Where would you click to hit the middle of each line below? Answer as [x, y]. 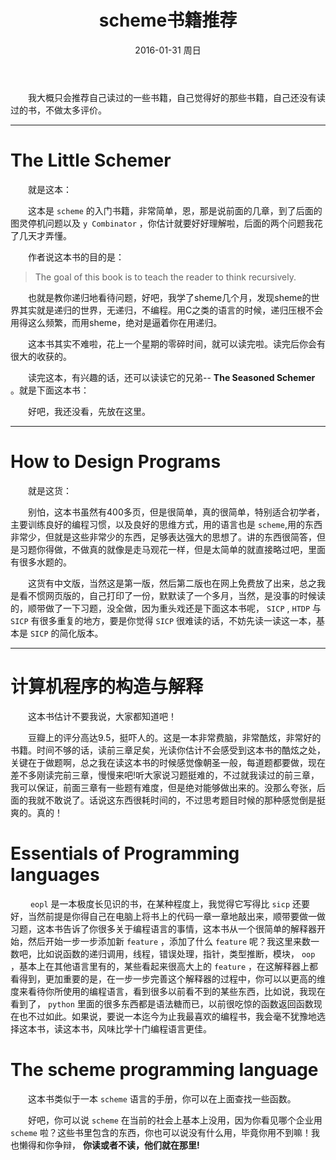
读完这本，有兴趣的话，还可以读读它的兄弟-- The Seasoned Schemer [172, 377]
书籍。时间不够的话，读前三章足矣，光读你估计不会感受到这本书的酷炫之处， [168, 750]
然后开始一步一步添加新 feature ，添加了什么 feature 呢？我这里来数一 [173, 941]
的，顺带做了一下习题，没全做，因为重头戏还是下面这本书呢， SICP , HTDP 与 [166, 608]
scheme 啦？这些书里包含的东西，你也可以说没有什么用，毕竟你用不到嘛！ [161, 1132]
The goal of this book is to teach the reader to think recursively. [165, 277]
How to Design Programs [116, 462]
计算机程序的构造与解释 [107, 687]
